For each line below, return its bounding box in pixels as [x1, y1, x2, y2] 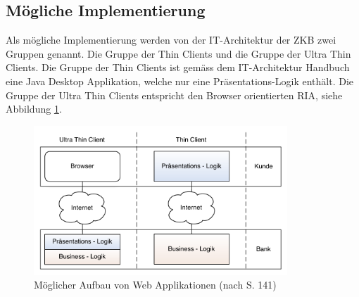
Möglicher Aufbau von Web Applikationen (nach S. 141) [34, 277, 277, 292]
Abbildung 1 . [6, 101, 62, 116]
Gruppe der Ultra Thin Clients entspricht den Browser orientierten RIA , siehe [6, 87, 343, 102]
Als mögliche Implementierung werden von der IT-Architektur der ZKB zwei [6, 32, 336, 47]
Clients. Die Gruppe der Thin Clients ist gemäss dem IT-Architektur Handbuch [6, 60, 350, 75]
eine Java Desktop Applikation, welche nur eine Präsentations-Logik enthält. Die [6, 73, 354, 88]
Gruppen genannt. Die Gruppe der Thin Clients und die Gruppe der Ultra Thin [6, 46, 351, 61]
